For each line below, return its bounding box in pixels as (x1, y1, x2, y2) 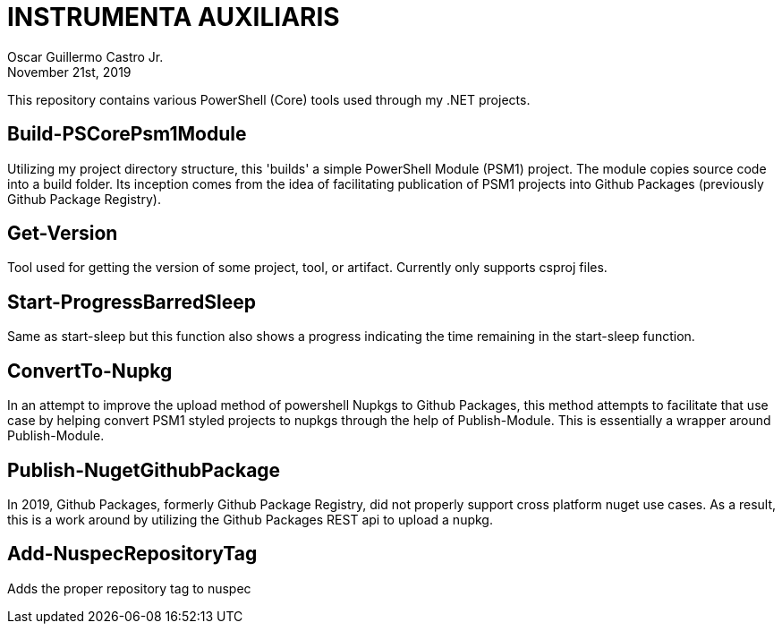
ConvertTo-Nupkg (7, 359, 173, 382)
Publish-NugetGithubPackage (7, 458, 281, 482)
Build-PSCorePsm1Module (7, 123, 247, 146)
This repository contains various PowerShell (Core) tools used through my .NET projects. (7, 91, 531, 107)
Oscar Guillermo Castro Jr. (7, 48, 164, 64)
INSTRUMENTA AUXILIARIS (7, 2, 340, 32)
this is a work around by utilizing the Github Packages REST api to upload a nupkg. (7, 511, 493, 527)
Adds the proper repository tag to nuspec (7, 580, 251, 596)
